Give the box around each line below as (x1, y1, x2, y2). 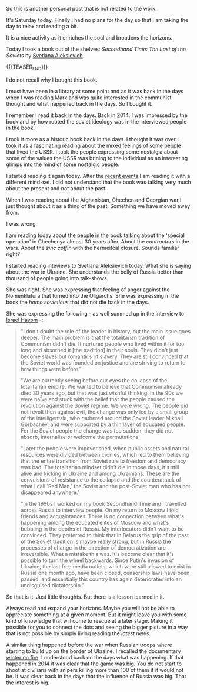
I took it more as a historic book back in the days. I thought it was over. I (6, 135, 181, 142)
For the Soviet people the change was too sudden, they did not (20, 427, 173, 434)
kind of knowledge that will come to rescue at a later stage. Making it (6, 617, 173, 624)
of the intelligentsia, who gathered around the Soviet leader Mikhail (20, 414, 183, 421)
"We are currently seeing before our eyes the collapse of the (20, 376, 168, 384)
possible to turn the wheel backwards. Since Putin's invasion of (20, 557, 175, 564)
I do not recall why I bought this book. (6, 76, 98, 83)
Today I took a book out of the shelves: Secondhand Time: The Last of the (6, 46, 186, 53)
